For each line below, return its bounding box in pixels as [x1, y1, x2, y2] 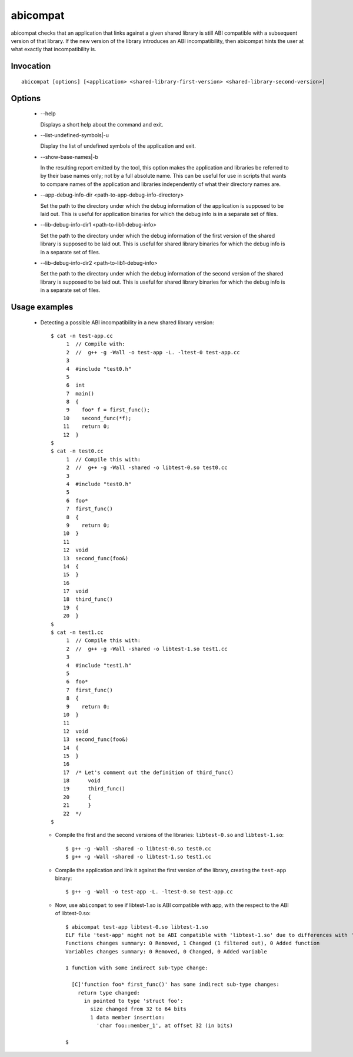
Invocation [11, 61, 51, 71]
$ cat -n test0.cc [51, 448, 104, 454]
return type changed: [77, 989, 141, 996]
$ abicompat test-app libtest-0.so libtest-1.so [65, 923, 208, 930]
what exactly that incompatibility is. [11, 46, 96, 53]
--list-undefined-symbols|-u [40, 131, 109, 138]
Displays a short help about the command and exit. [40, 121, 164, 128]
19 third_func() [62, 786, 126, 792]
